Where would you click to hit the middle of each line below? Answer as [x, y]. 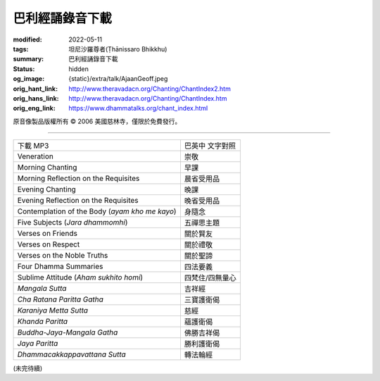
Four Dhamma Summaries [60, 266]
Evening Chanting [47, 189]
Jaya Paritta [38, 344]
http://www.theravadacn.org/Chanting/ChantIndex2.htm [150, 89]
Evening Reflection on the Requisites [78, 201]
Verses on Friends [47, 234]
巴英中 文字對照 [210, 146]
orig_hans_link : [36, 98]
